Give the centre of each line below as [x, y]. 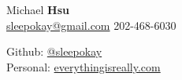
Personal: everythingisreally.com [84, 66]
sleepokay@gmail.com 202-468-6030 [91, 25]
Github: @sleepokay [54, 51]
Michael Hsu [38, 9]
